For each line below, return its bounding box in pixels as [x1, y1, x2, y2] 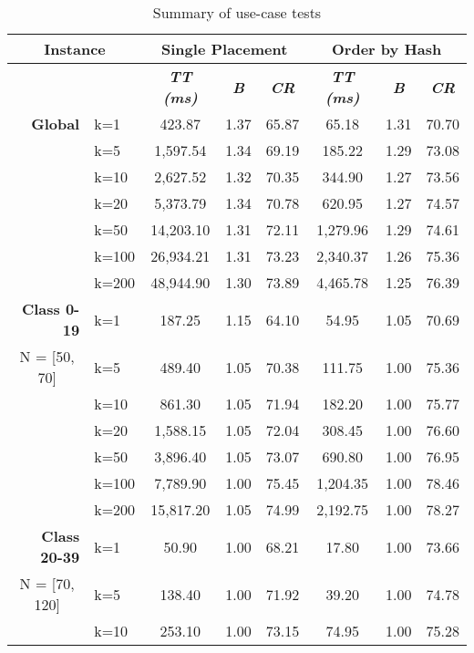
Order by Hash [332, 38, 442, 59]
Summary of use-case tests [152, 2, 322, 23]
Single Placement [161, 38, 288, 59]
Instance [44, 38, 106, 59]
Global [31, 113, 80, 134]
